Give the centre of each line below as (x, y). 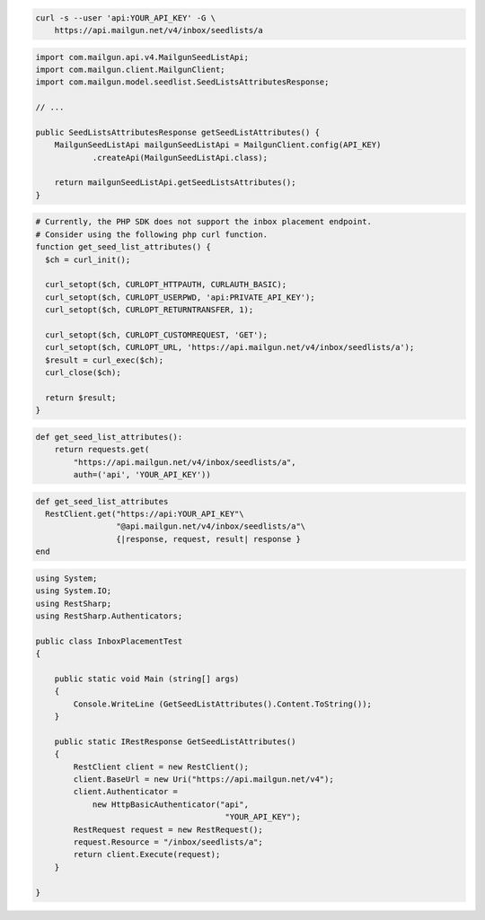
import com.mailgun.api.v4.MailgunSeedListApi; (142, 57)
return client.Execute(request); (147, 854)
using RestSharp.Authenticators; (109, 616)
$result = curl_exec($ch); (105, 360)
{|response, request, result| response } (208, 539)
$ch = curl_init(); (88, 259)
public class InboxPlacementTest (109, 641)
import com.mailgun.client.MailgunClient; (130, 69)
